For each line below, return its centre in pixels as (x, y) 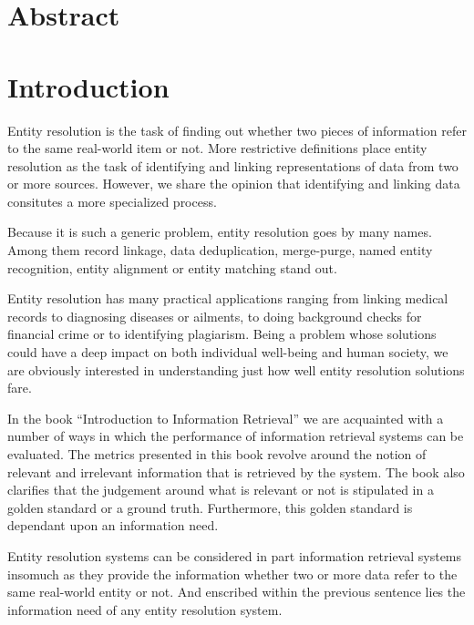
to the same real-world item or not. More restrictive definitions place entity (217, 148)
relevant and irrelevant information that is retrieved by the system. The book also (236, 471)
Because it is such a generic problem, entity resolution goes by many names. (220, 232)
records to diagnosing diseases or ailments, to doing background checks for (215, 316)
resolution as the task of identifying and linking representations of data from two (233, 165)
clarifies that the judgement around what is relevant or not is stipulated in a (221, 490)
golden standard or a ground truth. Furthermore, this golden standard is (210, 507)
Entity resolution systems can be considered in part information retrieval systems (235, 555)
